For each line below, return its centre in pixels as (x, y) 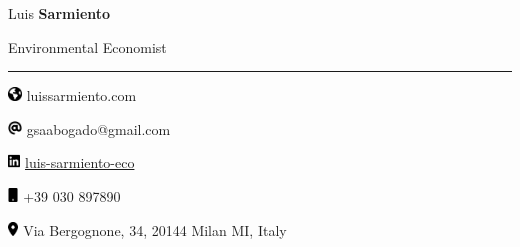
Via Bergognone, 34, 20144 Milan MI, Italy (155, 229)
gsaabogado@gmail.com (98, 128)
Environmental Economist (87, 46)
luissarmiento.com (81, 95)
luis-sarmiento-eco (79, 162)
